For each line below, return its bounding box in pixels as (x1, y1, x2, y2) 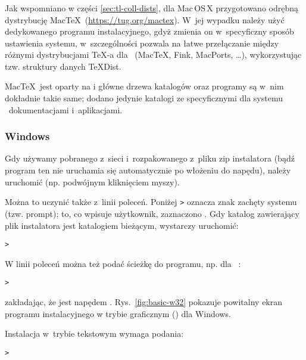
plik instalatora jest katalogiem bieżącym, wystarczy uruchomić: (5, 219, 239, 231)
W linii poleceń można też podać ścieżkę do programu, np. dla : (5, 257, 241, 269)
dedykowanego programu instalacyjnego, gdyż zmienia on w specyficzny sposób (5, 25, 294, 38)
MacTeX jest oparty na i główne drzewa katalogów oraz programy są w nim (5, 80, 284, 92)
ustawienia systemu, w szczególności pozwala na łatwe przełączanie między (5, 36, 279, 49)
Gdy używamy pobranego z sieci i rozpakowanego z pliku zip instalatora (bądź (5, 152, 295, 165)
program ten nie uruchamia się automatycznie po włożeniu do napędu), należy (5, 164, 291, 176)
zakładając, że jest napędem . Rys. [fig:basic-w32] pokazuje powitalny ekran (5, 296, 283, 308)
